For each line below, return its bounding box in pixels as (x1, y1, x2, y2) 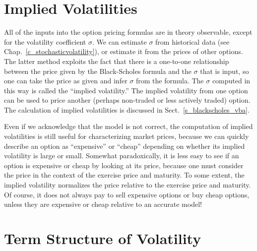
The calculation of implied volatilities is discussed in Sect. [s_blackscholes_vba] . (4, 104, 250, 115)
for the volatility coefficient (4, 36, 86, 47)
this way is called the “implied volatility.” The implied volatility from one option (4, 85, 248, 95)
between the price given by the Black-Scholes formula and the (4, 65, 192, 76)
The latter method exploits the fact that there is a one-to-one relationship (4, 56, 229, 66)
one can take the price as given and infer (4, 75, 128, 86)
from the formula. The (135, 75, 204, 86)
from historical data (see (155, 36, 230, 47)
